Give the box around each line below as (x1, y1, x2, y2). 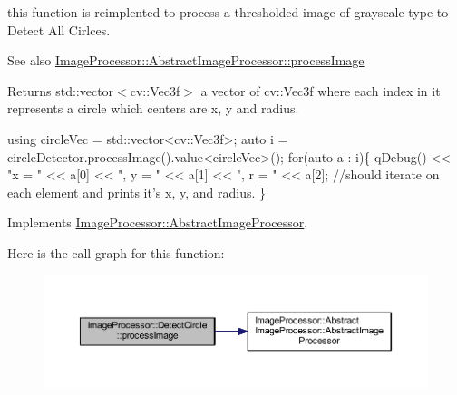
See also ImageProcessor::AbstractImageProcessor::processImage (7, 51, 365, 70)
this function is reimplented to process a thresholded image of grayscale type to (7, 3, 449, 21)
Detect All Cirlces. (7, 20, 111, 39)
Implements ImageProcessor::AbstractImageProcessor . (7, 213, 308, 232)
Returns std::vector (7, 81, 114, 100)
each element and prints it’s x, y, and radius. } (7, 182, 266, 201)
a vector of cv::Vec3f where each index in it (200, 81, 441, 100)
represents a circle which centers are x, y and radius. (7, 99, 299, 118)
